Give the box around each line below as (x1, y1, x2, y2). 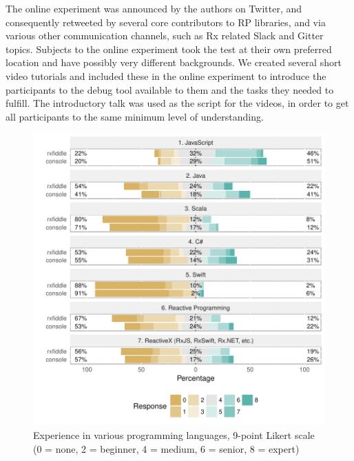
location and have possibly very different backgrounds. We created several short (6, 55, 342, 70)
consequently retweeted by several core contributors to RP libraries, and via (6, 14, 326, 29)
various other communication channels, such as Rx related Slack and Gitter (6, 28, 324, 43)
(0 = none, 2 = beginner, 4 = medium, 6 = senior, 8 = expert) (33, 441, 300, 455)
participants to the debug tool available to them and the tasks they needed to (6, 82, 334, 96)
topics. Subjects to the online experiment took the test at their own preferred (6, 41, 332, 56)
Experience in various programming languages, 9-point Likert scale (33, 427, 315, 442)
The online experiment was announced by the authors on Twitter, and (6, 1, 302, 15)
